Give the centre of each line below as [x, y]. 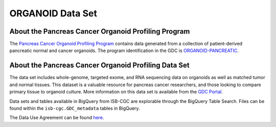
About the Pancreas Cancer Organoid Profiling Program [100, 31]
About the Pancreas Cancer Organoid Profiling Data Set [99, 66]
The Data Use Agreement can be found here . [57, 118]
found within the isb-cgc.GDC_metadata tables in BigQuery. [75, 108]
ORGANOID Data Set [53, 13]
